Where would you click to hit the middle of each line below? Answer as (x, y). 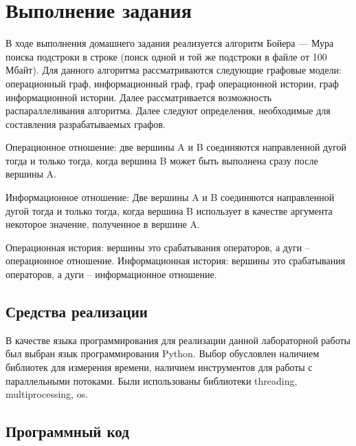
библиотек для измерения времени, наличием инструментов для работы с (159, 367)
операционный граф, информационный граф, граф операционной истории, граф (172, 83)
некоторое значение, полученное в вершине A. (103, 224)
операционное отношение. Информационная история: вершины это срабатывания (176, 261)
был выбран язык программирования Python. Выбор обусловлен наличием (163, 353)
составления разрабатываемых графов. (86, 124)
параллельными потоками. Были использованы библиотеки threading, (152, 380)
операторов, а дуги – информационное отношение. (111, 274)
